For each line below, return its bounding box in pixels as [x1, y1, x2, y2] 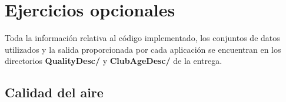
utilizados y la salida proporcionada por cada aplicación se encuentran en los [5, 43, 281, 55]
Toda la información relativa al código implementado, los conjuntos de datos [5, 32, 280, 44]
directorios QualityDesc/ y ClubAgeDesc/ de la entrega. [5, 55, 222, 67]
